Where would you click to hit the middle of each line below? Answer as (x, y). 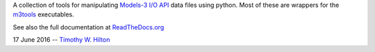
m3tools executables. (43, 14)
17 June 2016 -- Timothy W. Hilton (61, 40)
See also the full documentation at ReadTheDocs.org (89, 27)
